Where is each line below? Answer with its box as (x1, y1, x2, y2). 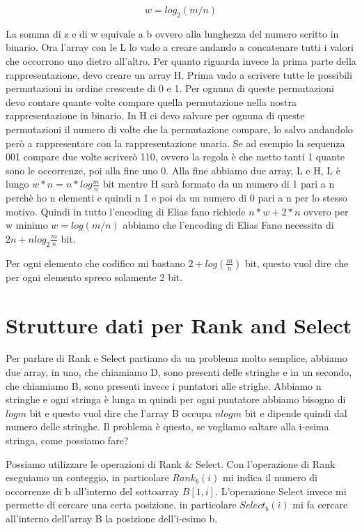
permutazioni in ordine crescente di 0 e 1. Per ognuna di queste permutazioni (6, 81, 334, 96)
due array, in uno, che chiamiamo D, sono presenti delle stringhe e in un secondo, (6, 365, 352, 379)
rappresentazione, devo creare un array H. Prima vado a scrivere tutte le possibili (6, 67, 352, 82)
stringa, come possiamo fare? (6, 433, 129, 448)
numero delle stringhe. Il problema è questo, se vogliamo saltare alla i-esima (6, 419, 329, 434)
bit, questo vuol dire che (244, 255, 349, 270)
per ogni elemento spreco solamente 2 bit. (6, 269, 183, 284)
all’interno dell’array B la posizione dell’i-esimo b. (6, 510, 218, 525)
